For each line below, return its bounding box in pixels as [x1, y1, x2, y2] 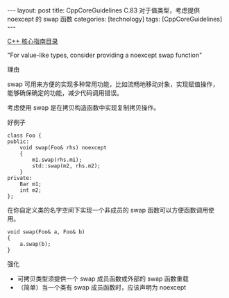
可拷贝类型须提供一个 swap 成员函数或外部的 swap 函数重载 [17, 274, 189, 283]
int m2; [19, 187, 42, 194]
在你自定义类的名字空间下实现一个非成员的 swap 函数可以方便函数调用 [7, 206, 209, 214]
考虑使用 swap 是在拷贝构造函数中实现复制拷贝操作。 [7, 104, 160, 112]
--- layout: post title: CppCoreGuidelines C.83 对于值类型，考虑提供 [7, 6, 200, 15]
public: [7, 138, 30, 145]
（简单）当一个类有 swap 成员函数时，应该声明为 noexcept [17, 283, 187, 291]
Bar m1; [19, 181, 42, 188]
